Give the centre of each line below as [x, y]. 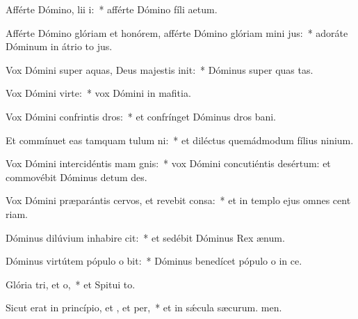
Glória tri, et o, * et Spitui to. [71, 284]
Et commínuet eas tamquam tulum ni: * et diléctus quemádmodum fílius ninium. [180, 140]
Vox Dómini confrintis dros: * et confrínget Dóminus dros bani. [141, 116]
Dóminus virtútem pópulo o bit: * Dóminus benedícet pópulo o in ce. [154, 261]
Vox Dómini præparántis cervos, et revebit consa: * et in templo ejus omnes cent [178, 200]
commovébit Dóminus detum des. [76, 177]
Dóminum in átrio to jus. [59, 46]
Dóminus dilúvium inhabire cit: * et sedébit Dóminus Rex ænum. [145, 237]
